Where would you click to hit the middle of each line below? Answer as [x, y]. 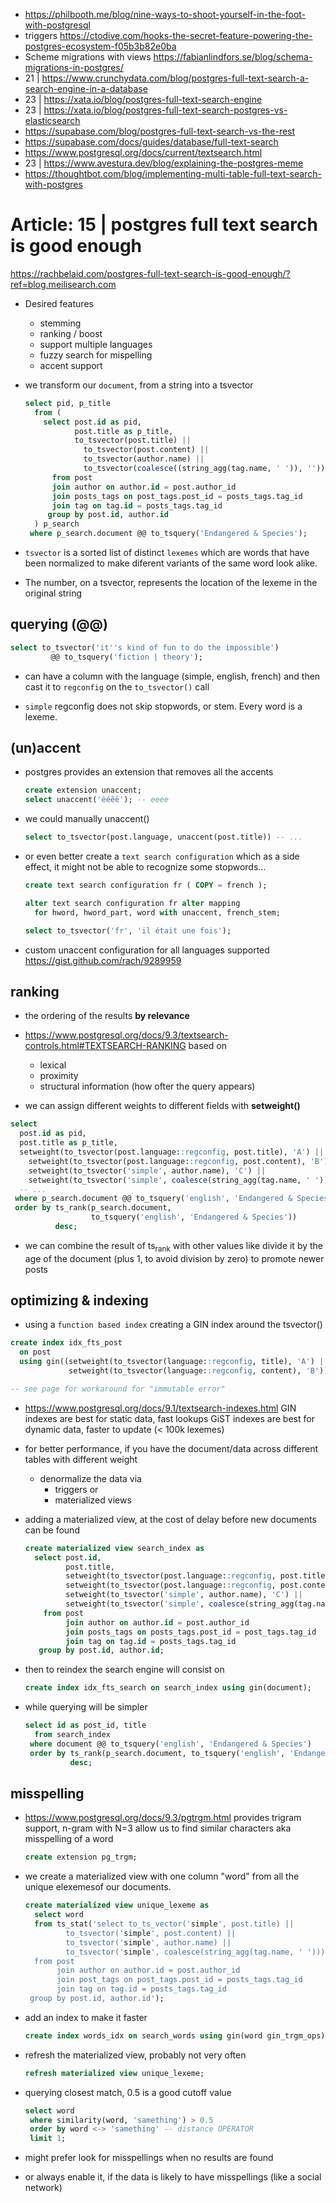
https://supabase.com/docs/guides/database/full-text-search [151, 142]
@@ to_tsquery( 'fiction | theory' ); [126, 657]
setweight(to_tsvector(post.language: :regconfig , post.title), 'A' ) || [172, 1152]
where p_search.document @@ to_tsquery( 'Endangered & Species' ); [168, 534]
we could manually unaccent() [87, 819]
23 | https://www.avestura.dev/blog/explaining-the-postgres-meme [164, 163]
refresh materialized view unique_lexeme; [114, 2073]
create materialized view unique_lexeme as [117, 1905]
